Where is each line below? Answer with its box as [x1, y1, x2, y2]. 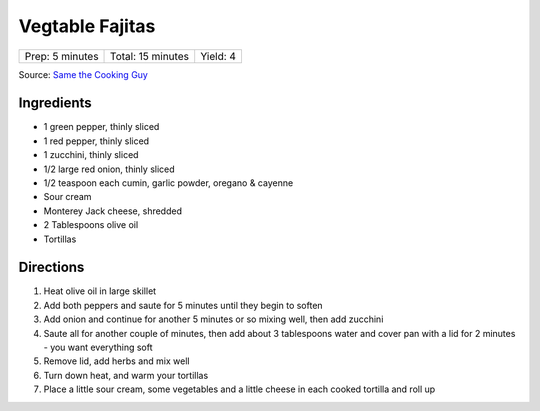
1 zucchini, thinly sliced [43, 149, 139, 161]
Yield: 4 [200, 49, 237, 63]
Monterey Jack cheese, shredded [43, 205, 182, 217]
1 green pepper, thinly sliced [43, 121, 160, 133]
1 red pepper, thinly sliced [43, 135, 150, 147]
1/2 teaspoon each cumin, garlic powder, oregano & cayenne [43, 177, 294, 189]
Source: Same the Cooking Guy [18, 68, 149, 80]
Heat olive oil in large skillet [43, 285, 157, 297]
